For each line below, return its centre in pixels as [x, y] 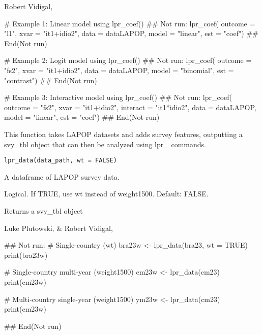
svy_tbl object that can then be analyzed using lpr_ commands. [105, 144]
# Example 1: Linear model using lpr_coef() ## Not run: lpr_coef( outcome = [130, 23]
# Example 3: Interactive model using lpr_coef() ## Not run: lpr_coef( [118, 97]
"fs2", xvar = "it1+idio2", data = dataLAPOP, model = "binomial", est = [119, 70]
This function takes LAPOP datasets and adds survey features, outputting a [123, 134]
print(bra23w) [26, 255]
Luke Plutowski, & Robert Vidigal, [59, 228]
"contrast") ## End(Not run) [51, 80]
